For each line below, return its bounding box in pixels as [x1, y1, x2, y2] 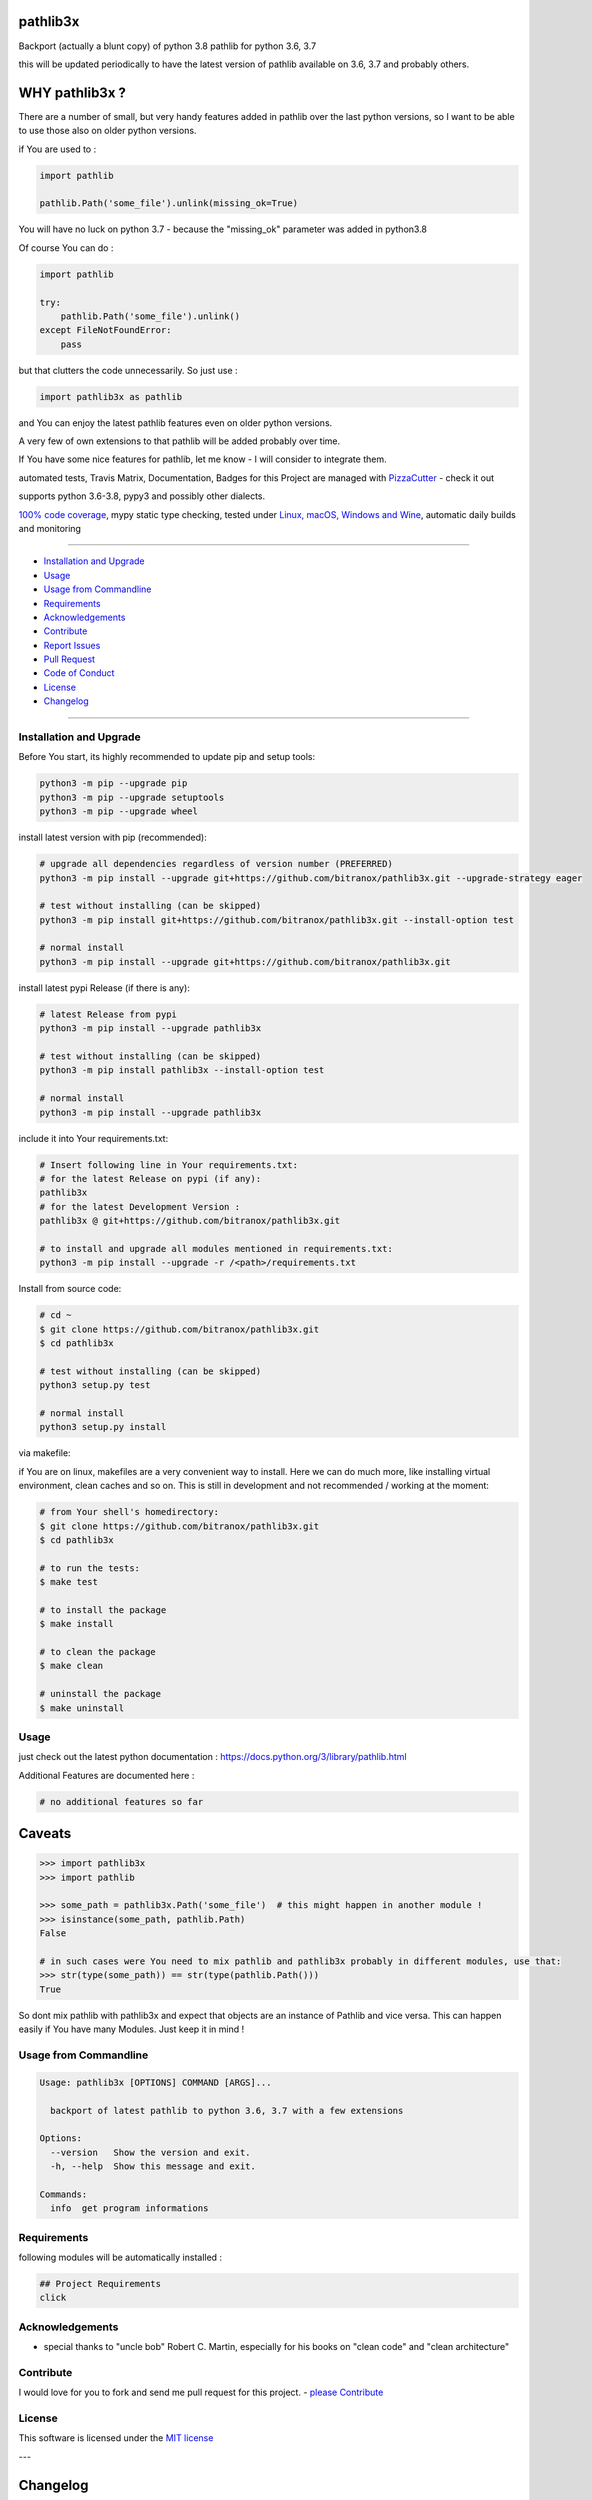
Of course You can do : [18, 241, 114, 254]
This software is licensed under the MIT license [18, 2432, 214, 2444]
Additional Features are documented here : [18, 1769, 195, 1781]
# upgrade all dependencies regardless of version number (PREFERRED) [39, 858, 394, 870]
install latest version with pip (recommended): [18, 831, 207, 844]
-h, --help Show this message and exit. [50, 2161, 257, 2172]
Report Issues [43, 639, 101, 651]
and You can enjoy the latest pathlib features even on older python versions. [18, 416, 333, 429]
